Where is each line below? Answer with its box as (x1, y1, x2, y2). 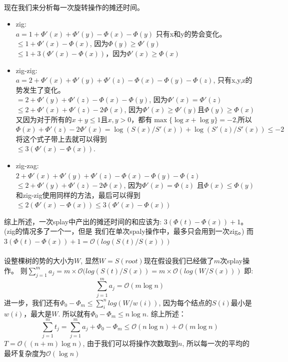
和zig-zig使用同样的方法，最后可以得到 (15, 189, 140, 200)
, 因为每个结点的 (158, 297, 212, 307)
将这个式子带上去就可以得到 (15, 133, 107, 144)
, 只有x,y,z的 (213, 75, 252, 85)
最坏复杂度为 (4, 347, 46, 358)
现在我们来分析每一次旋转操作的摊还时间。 (4, 2, 144, 12)
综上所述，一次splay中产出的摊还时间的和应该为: (4, 216, 162, 226)
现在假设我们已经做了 (143, 255, 214, 266)
